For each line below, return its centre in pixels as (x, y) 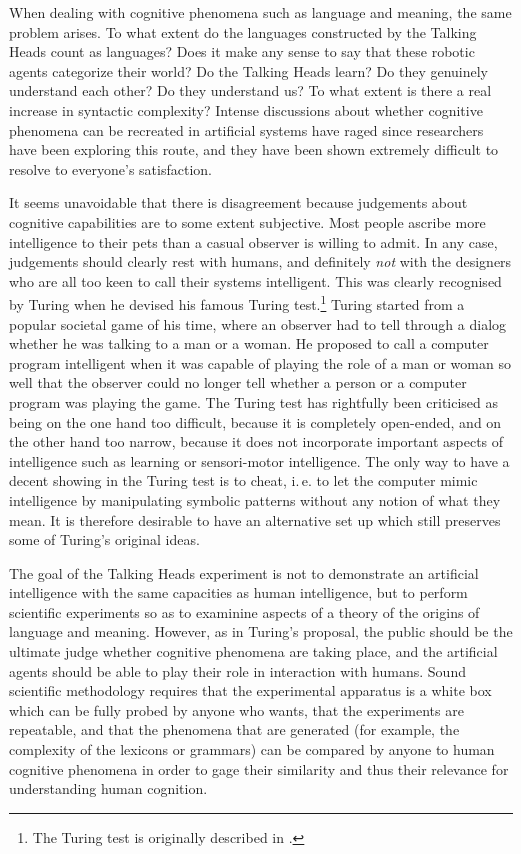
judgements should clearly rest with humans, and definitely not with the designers (260, 261)
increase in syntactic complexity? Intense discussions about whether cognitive (246, 109)
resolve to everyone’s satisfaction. (110, 168)
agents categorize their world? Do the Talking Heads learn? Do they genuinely (249, 70)
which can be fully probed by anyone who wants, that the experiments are (236, 709)
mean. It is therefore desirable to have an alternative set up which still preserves (255, 519)
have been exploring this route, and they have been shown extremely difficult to (254, 149)
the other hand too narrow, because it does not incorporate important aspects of (256, 441)
